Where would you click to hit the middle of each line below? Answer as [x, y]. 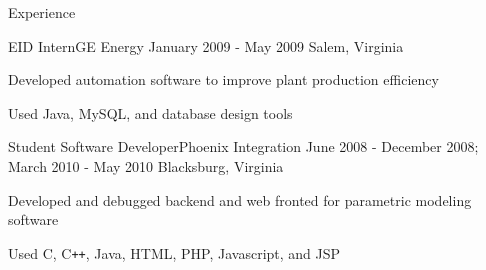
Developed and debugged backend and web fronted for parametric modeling [240, 199]
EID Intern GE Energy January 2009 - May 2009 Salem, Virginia [206, 45]
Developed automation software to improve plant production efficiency [223, 79]
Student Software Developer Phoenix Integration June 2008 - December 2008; [243, 146]
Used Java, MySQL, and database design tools [150, 112]
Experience [42, 12]
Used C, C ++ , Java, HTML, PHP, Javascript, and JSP [174, 252]
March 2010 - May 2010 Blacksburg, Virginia [146, 165]
